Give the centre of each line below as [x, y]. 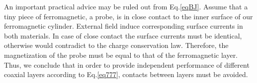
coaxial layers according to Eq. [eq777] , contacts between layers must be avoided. [126, 74]
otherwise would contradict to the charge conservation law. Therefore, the [116, 45]
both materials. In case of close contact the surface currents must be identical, [123, 35]
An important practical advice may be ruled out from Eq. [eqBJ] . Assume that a [126, 6]
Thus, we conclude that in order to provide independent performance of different [127, 64]
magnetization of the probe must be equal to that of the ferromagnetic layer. [121, 55]
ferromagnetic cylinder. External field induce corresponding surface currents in [124, 26]
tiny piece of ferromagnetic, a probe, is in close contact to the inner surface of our [128, 16]
